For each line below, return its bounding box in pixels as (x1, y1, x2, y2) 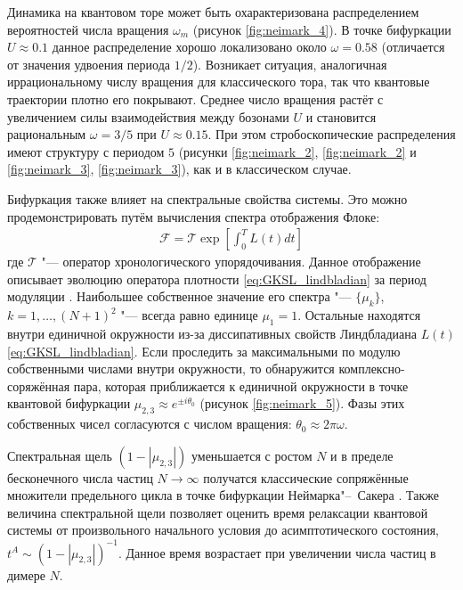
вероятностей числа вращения (7, 20, 169, 38)
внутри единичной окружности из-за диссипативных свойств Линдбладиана (7, 324, 417, 342)
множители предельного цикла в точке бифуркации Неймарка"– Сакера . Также (7, 486, 439, 504)
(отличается (381, 37, 445, 56)
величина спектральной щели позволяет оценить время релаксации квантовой (7, 503, 428, 521)
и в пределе (330, 446, 394, 464)
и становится (305, 107, 377, 126)
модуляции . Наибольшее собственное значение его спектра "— (7, 287, 352, 306)
